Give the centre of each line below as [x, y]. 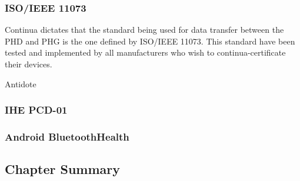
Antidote [21, 83]
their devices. [29, 64]
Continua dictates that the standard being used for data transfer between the [144, 30]
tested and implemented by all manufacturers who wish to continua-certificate [145, 52]
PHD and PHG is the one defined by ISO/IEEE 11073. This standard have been [150, 41]
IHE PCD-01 [36, 110]
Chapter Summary [62, 169]
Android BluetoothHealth [67, 136]
